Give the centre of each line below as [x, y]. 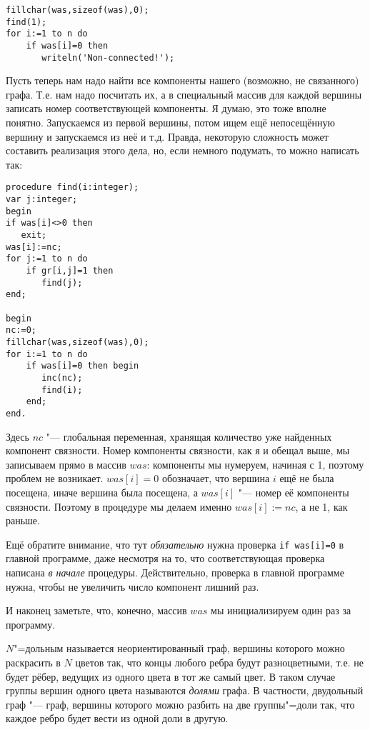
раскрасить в [33, 662]
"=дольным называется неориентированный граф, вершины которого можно [179, 648]
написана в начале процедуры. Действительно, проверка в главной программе [175, 572]
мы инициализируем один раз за [281, 610]
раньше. [23, 520]
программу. [31, 624]
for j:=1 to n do [47, 259]
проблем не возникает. [55, 478]
